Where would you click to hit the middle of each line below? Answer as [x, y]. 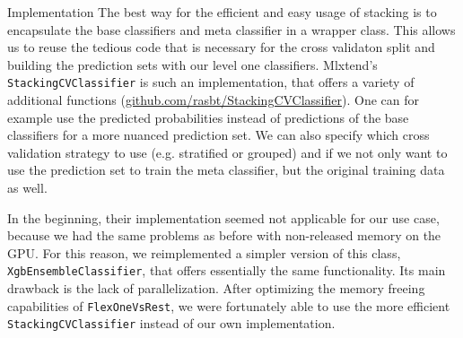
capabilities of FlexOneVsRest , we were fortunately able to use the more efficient [229, 305]
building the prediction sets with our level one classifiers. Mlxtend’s [192, 64]
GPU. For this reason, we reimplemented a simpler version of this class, [204, 252]
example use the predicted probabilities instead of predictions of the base [208, 117]
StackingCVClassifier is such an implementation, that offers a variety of [211, 82]
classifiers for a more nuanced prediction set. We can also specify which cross [218, 135]
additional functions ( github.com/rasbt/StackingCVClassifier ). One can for [214, 100]
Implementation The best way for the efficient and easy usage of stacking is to [222, 12]
